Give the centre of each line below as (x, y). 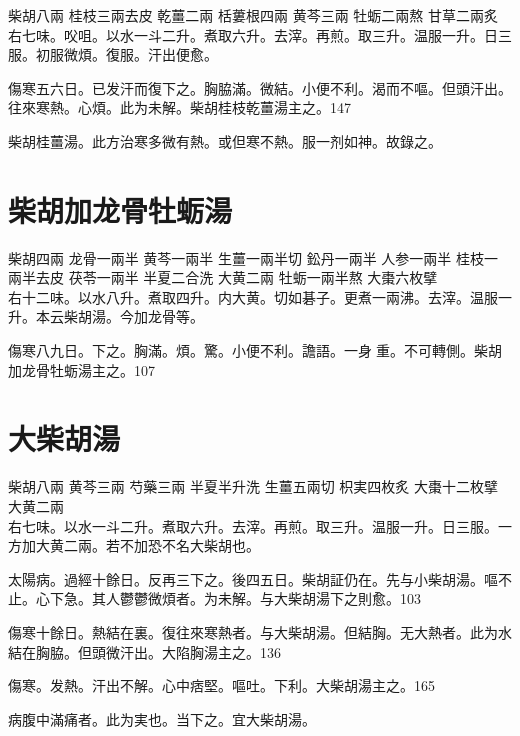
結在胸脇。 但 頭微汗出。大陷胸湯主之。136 (144, 651)
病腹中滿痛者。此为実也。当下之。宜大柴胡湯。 (162, 718)
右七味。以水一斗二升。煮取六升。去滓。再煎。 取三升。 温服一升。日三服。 (253, 525)
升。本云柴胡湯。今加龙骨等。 (106, 316)
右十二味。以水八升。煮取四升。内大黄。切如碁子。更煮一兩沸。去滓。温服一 (260, 296)
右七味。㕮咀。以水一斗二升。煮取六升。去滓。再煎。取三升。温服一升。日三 (260, 34)
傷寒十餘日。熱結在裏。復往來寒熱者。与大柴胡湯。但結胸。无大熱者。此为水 (260, 631)
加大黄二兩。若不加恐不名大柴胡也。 (140, 545)
